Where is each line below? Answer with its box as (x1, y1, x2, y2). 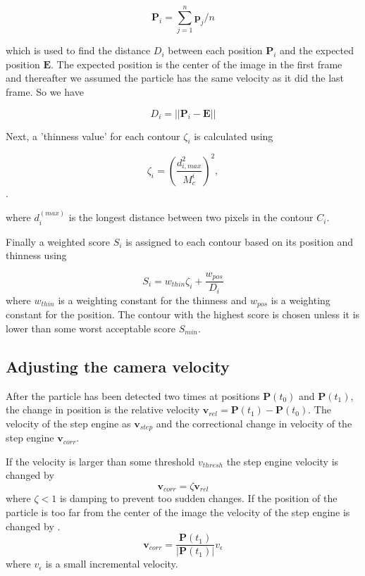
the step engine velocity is (226, 453, 339, 468)
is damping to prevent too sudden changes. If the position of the (59, 491, 338, 506)
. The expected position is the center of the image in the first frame (50, 56, 342, 71)
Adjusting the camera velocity (6, 355, 230, 377)
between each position (168, 43, 263, 58)
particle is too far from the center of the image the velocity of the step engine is (6, 505, 350, 520)
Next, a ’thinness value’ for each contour (6, 128, 180, 143)
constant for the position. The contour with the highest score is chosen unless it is (6, 307, 360, 322)
